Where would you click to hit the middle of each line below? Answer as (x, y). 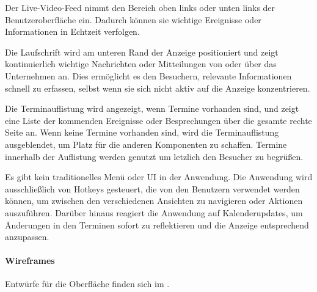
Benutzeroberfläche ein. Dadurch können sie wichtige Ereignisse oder (133, 19)
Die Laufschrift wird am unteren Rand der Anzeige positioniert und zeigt (142, 52)
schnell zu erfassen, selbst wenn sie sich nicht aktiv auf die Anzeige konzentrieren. (158, 88)
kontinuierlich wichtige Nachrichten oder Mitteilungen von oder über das (141, 64)
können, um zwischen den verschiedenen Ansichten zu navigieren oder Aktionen (154, 201)
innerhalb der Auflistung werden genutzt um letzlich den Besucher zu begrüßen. (154, 156)
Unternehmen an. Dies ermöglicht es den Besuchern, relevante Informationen (148, 75)
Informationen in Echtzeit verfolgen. (72, 31)
